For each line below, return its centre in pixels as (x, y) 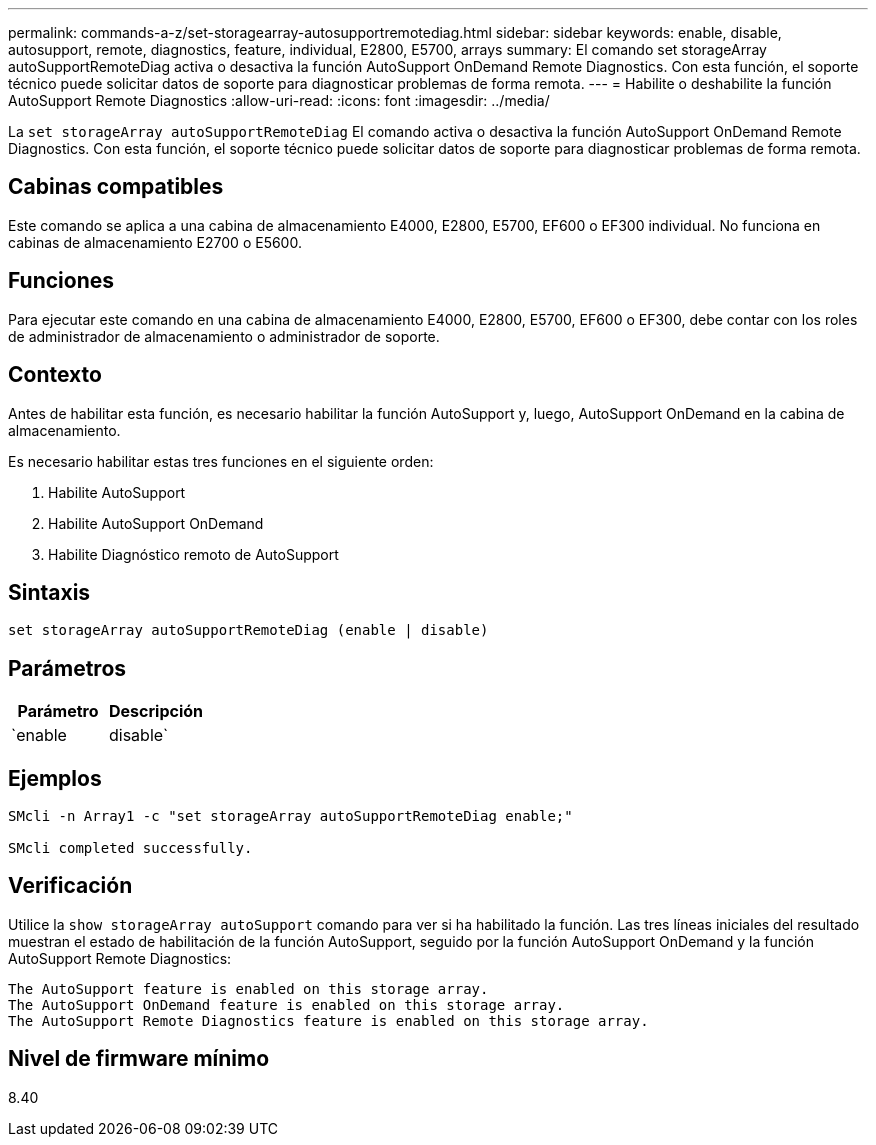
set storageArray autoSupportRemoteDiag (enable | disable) (248, 630)
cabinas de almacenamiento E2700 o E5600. (155, 242)
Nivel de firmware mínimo (139, 1059)
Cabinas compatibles (116, 187)
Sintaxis (49, 592)
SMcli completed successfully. (130, 848)
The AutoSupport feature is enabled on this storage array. (248, 988)
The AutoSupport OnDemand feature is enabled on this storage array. (286, 1004)
